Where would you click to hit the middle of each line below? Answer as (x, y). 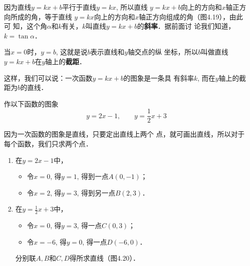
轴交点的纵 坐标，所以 (163, 52)
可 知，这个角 (26, 26)
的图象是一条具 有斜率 (159, 78)
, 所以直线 (132, 7)
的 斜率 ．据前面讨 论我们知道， (186, 26)
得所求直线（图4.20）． (105, 258)
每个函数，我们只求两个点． (48, 143)
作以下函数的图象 (31, 103)
